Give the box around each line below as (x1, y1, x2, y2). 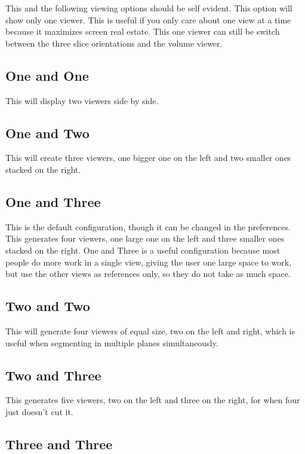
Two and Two (5, 297, 90, 315)
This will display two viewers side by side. (5, 94, 159, 106)
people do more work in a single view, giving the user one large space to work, (5, 255, 292, 268)
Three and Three (5, 434, 113, 453)
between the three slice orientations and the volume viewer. (5, 36, 223, 49)
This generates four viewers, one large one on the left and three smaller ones (5, 232, 285, 245)
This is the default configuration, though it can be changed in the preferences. (5, 220, 291, 233)
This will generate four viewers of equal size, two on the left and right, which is (5, 324, 295, 337)
